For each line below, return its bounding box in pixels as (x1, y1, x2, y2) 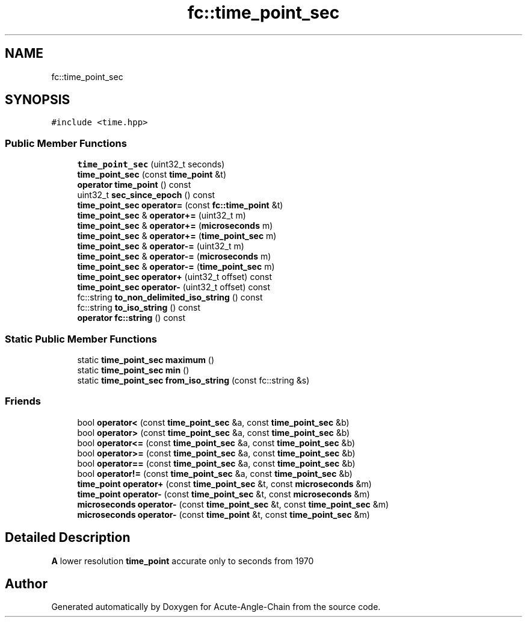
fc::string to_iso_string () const (77, 302, 200, 313)
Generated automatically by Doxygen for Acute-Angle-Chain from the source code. (51, 602, 381, 612)
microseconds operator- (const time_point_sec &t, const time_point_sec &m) (77, 499, 389, 509)
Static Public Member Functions (5, 332, 158, 345)
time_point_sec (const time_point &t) (77, 169, 227, 180)
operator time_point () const (77, 179, 191, 190)
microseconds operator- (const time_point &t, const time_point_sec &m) (77, 509, 370, 520)
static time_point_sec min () (77, 364, 190, 375)
